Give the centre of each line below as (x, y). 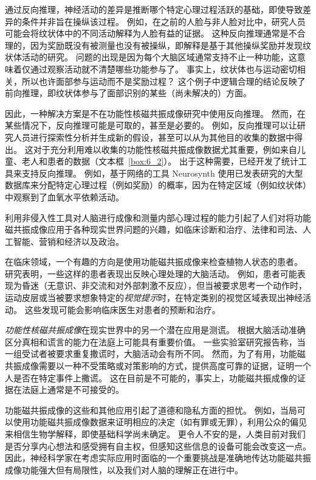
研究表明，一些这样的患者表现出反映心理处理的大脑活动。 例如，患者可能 (151, 273)
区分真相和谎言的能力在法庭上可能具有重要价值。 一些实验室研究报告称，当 (155, 341)
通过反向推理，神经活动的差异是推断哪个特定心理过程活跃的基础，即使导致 (154, 9)
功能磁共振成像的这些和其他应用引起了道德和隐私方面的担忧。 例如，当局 (151, 410)
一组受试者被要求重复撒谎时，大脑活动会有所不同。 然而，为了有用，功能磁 (155, 354)
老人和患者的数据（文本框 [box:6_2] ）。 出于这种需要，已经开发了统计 (160, 161)
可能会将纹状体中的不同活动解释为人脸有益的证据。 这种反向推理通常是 (147, 33)
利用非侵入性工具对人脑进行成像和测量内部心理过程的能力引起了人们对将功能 (158, 217)
